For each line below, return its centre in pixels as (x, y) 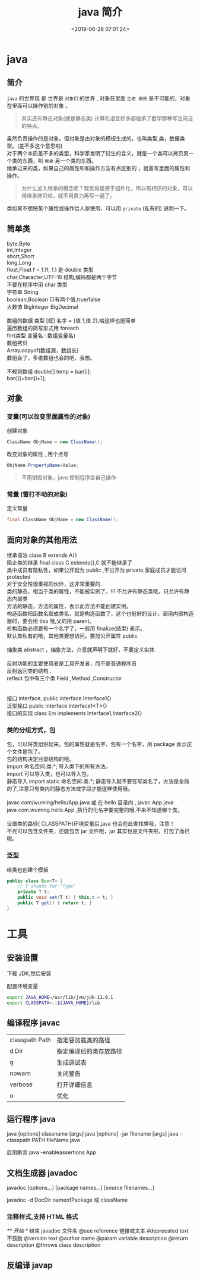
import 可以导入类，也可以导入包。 (49, 774)
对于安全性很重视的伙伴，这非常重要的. (55, 584)
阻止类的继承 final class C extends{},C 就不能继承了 (70, 562)
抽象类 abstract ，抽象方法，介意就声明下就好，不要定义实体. (82, 650)
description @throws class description (54, 1245)
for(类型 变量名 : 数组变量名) (41, 335)
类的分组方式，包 (31, 730)
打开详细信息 (74, 1085)
